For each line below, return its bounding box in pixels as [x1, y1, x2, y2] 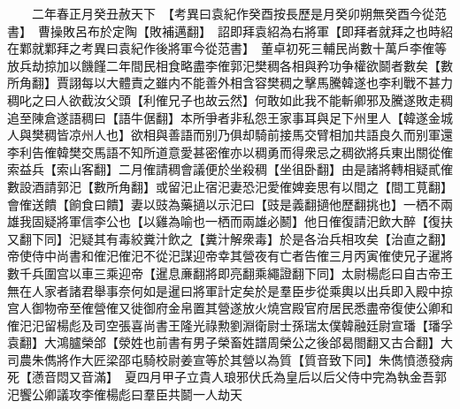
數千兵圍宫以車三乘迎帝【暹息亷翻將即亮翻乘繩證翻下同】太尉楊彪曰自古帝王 [7, 263, 453, 282]
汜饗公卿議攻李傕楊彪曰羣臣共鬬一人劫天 [7, 385, 242, 404]
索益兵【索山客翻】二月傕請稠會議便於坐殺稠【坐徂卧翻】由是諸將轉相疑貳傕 [7, 160, 453, 178]
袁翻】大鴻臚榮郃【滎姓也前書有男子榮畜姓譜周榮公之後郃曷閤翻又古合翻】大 [7, 333, 453, 352]
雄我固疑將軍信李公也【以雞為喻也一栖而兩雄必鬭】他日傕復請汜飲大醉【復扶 [7, 212, 453, 231]
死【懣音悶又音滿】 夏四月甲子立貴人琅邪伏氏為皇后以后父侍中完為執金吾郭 [7, 367, 447, 386]
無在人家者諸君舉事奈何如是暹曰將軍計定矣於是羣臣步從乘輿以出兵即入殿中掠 [7, 281, 453, 299]
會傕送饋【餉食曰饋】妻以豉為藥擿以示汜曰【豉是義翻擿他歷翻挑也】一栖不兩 [7, 194, 453, 213]
